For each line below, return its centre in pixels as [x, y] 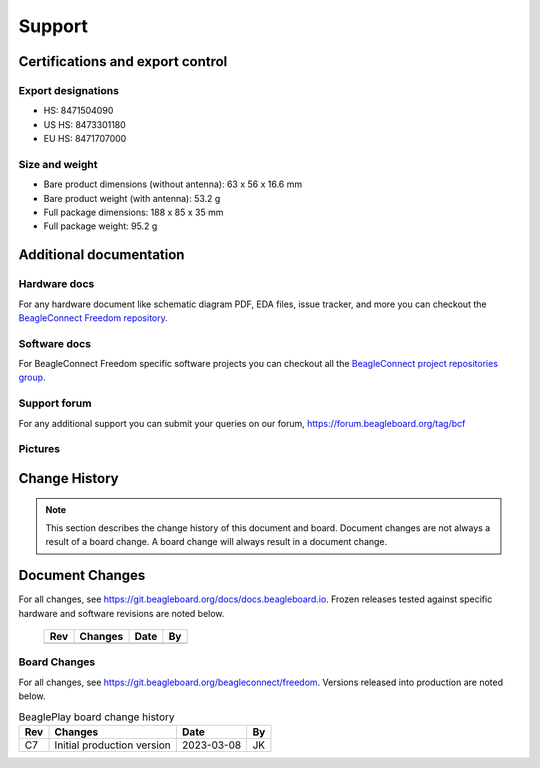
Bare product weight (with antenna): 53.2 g [132, 198]
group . [32, 377]
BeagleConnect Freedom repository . [93, 317]
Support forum [55, 403]
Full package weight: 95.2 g [100, 226]
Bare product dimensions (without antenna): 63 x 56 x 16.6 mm [173, 184]
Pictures [39, 449]
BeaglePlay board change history [96, 717]
